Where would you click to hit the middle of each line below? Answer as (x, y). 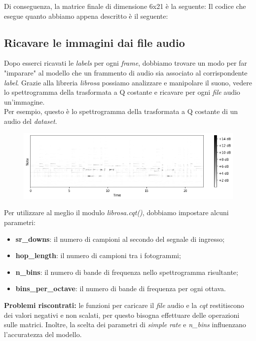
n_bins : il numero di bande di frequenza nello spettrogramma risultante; (127, 272)
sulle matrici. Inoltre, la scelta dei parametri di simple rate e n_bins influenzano (125, 324)
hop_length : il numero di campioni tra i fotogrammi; (98, 255)
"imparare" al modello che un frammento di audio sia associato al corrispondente (126, 72)
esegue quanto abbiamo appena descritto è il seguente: (86, 16)
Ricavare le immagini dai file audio (94, 42)
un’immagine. (24, 101)
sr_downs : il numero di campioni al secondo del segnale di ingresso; (120, 239)
